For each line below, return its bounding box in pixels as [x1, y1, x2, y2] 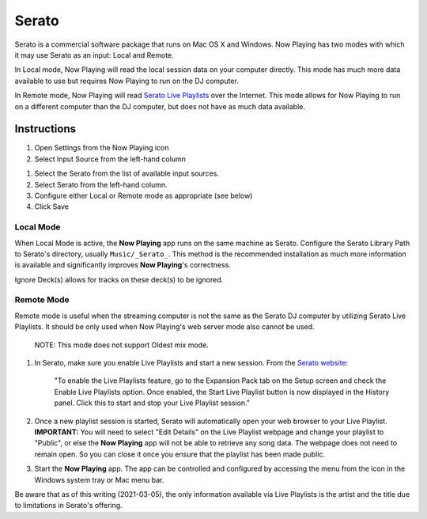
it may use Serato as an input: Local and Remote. [14, 50, 174, 59]
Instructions [14, 123, 77, 136]
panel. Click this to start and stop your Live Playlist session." [54, 398, 251, 407]
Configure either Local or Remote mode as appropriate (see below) [34, 191, 253, 200]
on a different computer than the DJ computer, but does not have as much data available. [14, 101, 306, 111]
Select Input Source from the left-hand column [34, 154, 186, 164]
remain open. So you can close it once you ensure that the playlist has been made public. [34, 449, 326, 459]
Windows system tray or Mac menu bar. [34, 475, 164, 484]
